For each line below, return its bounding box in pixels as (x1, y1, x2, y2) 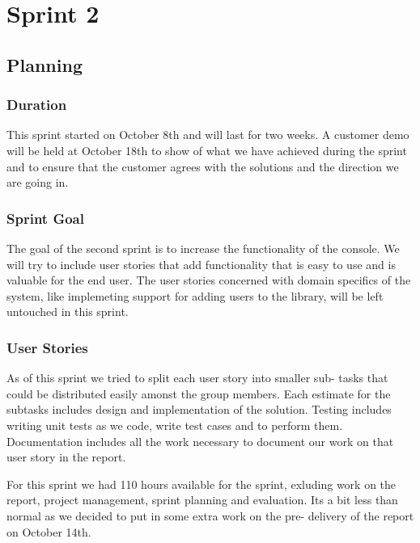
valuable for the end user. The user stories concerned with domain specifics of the (6, 271, 411, 288)
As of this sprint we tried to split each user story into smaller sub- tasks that (6, 369, 388, 386)
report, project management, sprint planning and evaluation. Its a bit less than (6, 491, 398, 508)
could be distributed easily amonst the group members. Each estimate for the (6, 385, 391, 402)
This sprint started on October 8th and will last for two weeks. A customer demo (6, 126, 409, 143)
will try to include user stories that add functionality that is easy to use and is (6, 255, 396, 272)
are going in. (6, 174, 69, 191)
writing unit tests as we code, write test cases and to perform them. (6, 416, 343, 433)
